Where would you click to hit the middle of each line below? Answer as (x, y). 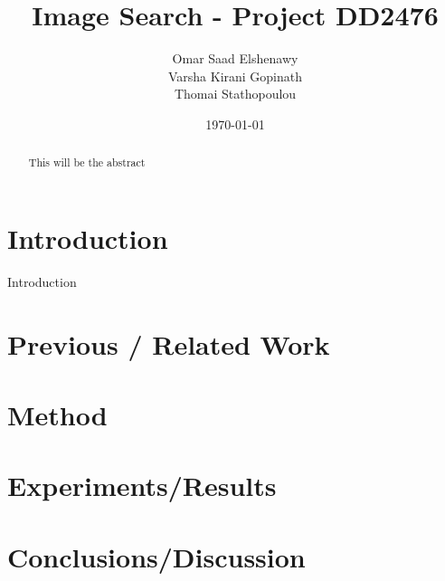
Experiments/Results (142, 486)
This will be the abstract (87, 162)
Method (57, 415)
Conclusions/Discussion (156, 556)
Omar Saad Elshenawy (235, 58)
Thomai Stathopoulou (235, 94)
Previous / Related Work (169, 343)
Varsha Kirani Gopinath (235, 76)
